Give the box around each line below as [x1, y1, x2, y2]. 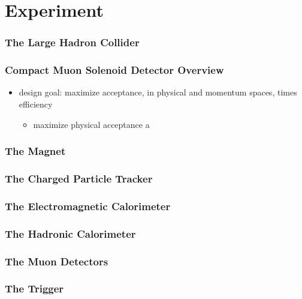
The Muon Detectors [5, 253, 108, 268]
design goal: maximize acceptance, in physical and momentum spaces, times [19, 86, 297, 98]
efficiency [19, 98, 53, 110]
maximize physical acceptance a [33, 118, 150, 130]
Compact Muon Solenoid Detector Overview [5, 62, 224, 77]
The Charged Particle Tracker [5, 171, 153, 186]
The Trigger [5, 281, 64, 296]
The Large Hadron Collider [5, 35, 140, 50]
